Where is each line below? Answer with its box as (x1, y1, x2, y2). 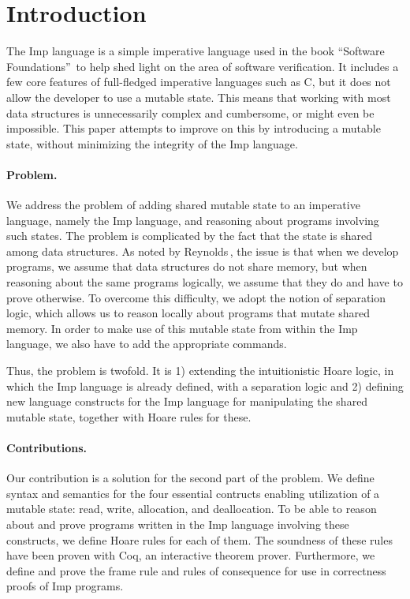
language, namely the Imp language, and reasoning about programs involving (6, 212, 379, 228)
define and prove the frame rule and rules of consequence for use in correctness (6, 562, 386, 578)
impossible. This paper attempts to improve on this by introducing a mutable (6, 120, 381, 137)
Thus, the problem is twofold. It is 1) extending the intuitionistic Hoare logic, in (6, 362, 394, 379)
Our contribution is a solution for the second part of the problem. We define (6, 470, 375, 486)
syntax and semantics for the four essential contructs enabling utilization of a (6, 485, 380, 501)
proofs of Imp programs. (6, 578, 124, 594)
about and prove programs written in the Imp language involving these (6, 515, 349, 532)
